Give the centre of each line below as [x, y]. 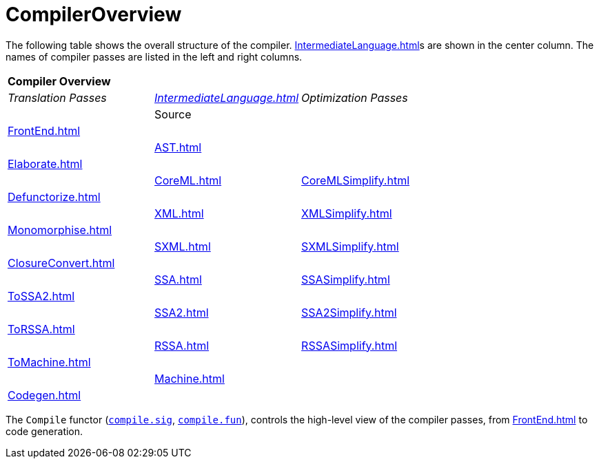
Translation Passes [57, 97]
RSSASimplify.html [349, 345]
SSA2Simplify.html [349, 312]
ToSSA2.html [41, 296]
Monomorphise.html [60, 230]
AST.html [178, 147]
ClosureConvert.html [61, 263]
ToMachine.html [49, 362]
